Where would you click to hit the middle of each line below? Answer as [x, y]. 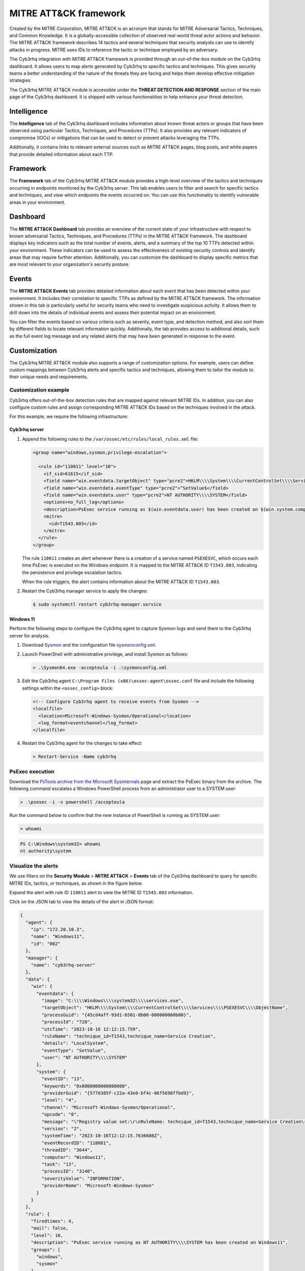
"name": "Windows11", [58, 936]
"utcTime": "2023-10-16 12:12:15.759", [91, 1029]
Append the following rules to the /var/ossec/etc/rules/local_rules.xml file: [110, 439]
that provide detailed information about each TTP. [62, 154]
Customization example [39, 390]
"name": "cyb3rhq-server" [63, 965]
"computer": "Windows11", [74, 1157]
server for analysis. [29, 635]
